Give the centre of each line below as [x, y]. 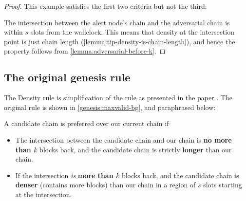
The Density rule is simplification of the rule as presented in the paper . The [118, 98]
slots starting [223, 185]
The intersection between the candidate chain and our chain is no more [123, 139]
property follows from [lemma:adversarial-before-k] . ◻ [85, 51]
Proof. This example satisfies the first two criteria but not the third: [105, 6]
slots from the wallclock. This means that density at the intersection [132, 32]
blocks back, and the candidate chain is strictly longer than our [136, 149]
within [13, 32]
